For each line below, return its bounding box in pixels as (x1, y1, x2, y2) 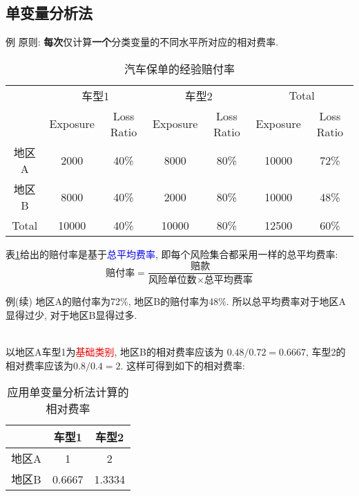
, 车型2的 (306, 345, 346, 359)
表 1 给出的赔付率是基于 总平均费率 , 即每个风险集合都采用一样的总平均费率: (6, 246, 338, 261)
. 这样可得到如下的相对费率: (120, 358, 245, 372)
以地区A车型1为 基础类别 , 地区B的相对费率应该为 (6, 345, 224, 359)
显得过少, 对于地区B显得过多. (6, 307, 137, 322)
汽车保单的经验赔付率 (124, 60, 235, 77)
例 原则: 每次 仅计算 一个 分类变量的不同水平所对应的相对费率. (6, 35, 279, 49)
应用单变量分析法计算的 (7, 384, 129, 401)
